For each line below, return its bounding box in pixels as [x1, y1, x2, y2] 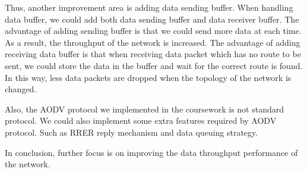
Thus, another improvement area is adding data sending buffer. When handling [5, 1, 293, 13]
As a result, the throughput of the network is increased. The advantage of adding [5, 36, 300, 48]
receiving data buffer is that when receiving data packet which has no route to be [5, 48, 301, 60]
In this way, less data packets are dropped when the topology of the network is [5, 71, 292, 83]
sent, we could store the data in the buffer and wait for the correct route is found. [5, 59, 303, 71]
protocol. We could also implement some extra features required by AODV [5, 114, 277, 127]
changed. [5, 83, 37, 95]
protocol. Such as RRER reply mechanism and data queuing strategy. [5, 126, 258, 138]
